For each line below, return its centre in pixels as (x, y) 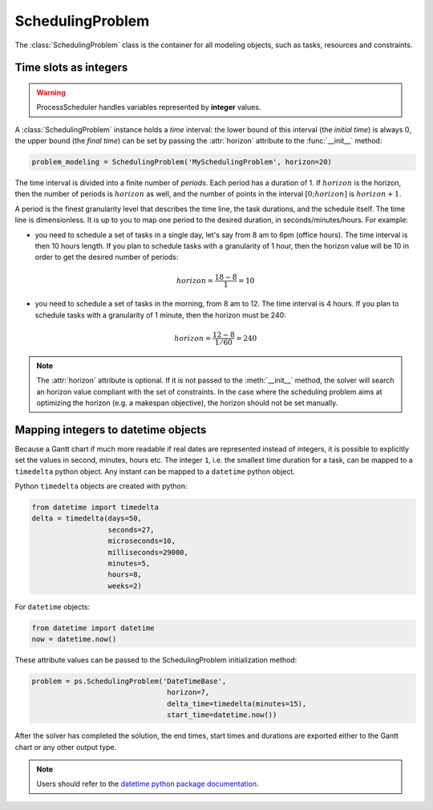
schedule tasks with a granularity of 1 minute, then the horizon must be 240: (160, 315)
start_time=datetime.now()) (222, 715)
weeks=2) (125, 586)
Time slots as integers (71, 68)
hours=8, (125, 575)
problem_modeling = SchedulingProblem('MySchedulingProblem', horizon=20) (182, 162)
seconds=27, (132, 530)
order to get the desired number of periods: (107, 257)
